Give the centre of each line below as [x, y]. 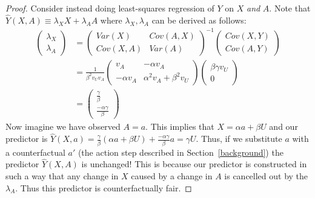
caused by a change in [172, 175]
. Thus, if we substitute [239, 139]
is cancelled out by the [266, 175]
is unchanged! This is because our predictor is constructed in [194, 164]
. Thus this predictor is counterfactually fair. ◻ [104, 187]
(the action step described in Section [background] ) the [181, 152]
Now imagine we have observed [63, 126]
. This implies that [180, 126]
